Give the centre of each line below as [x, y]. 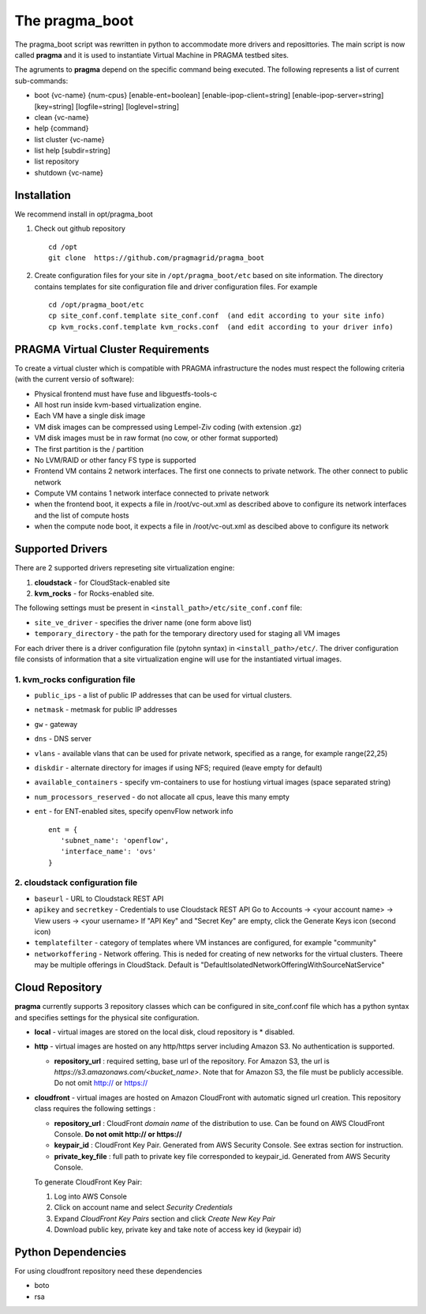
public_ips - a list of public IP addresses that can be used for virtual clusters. [163, 695]
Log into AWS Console [91, 1196]
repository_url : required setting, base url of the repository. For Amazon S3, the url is [192, 1061]
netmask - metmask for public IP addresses [106, 710]
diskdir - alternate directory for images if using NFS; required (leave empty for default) [178, 767]
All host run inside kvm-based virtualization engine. [118, 405]
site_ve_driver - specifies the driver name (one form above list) [143, 622]
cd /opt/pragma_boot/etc [96, 305]
